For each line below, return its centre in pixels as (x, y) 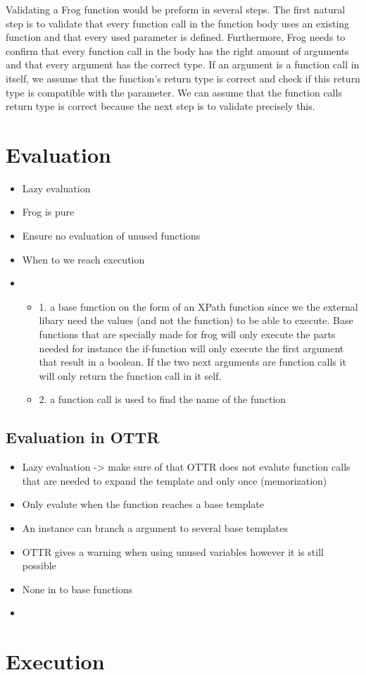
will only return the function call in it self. (130, 375)
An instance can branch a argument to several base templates (155, 527)
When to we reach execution (83, 259)
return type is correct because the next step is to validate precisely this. (160, 106)
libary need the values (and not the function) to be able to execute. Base (196, 320)
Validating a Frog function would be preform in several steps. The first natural (176, 9)
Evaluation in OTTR (83, 437)
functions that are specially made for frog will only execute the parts (187, 334)
